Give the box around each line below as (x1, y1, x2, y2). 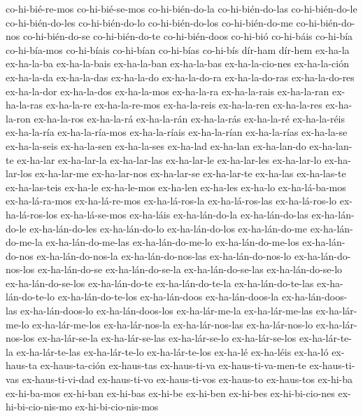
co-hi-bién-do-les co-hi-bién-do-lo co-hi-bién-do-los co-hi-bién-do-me (6, 15, 293, 29)
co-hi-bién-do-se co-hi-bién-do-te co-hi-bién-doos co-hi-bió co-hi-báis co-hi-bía (22, 29, 353, 43)
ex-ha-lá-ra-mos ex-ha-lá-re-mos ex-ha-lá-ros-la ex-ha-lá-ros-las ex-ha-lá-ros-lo (6, 193, 337, 208)
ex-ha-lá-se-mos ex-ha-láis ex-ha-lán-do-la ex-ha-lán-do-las (60, 207, 308, 221)
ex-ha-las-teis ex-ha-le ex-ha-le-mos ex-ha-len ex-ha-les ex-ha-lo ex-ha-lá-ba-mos (6, 179, 346, 194)
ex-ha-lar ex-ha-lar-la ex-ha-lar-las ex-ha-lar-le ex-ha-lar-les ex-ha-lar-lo (17, 152, 322, 167)
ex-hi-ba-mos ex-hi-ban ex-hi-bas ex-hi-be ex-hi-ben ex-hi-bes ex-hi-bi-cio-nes (6, 385, 335, 400)
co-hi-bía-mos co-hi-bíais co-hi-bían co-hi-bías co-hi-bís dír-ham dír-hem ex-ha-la (6, 42, 350, 57)
